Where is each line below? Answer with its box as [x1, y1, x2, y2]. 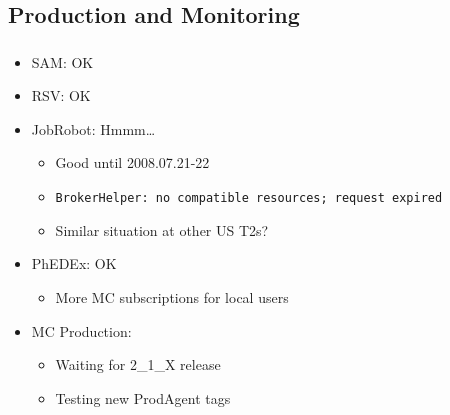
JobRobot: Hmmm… [31, 118, 156, 139]
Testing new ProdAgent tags [55, 387, 231, 408]
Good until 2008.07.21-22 [55, 152, 210, 173]
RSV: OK [31, 85, 91, 106]
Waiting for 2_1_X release [55, 354, 221, 375]
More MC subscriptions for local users [55, 286, 289, 307]
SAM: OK [31, 51, 94, 72]
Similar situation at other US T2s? [55, 219, 269, 240]
